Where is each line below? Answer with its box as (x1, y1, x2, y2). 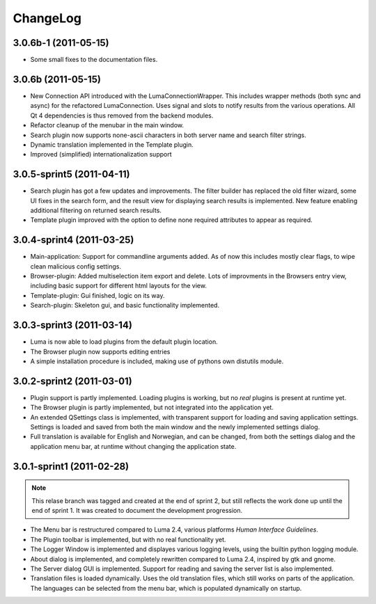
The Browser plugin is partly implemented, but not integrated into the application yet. (30, 404, 274, 412)
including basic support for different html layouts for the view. (30, 282, 207, 290)
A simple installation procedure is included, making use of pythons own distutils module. (30, 357, 284, 365)
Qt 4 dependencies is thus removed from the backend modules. (30, 111, 214, 120)
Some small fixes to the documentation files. (30, 56, 158, 64)
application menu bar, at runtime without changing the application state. (30, 442, 237, 450)
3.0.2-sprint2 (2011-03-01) (13, 375, 132, 387)
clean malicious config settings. (30, 262, 122, 271)
